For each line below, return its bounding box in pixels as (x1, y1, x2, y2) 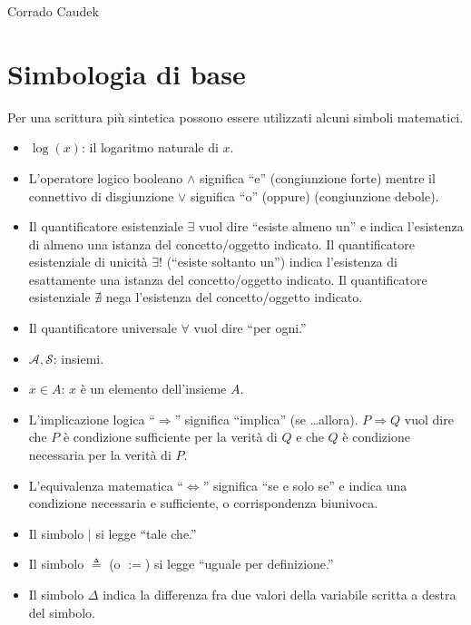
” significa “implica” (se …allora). (174, 409, 358, 428)
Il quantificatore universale (28, 318, 177, 337)
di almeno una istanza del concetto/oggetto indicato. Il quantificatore (28, 234, 415, 253)
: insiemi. (53, 348, 104, 367)
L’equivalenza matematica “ (28, 475, 183, 494)
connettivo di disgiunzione (28, 186, 174, 205)
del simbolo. (28, 602, 95, 621)
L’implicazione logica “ (28, 409, 155, 428)
